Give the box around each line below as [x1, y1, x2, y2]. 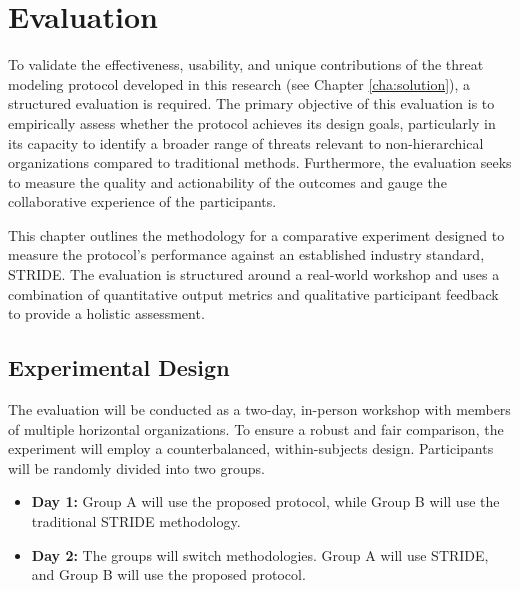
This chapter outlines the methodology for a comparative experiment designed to [8, 224, 505, 245]
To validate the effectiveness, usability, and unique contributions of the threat [8, 54, 484, 75]
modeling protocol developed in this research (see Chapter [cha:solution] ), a [8, 73, 471, 94]
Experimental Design [8, 352, 230, 383]
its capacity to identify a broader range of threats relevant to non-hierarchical [8, 132, 484, 153]
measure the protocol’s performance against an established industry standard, [8, 244, 485, 265]
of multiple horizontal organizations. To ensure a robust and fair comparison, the [8, 418, 504, 439]
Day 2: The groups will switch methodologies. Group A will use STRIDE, [31, 544, 489, 565]
